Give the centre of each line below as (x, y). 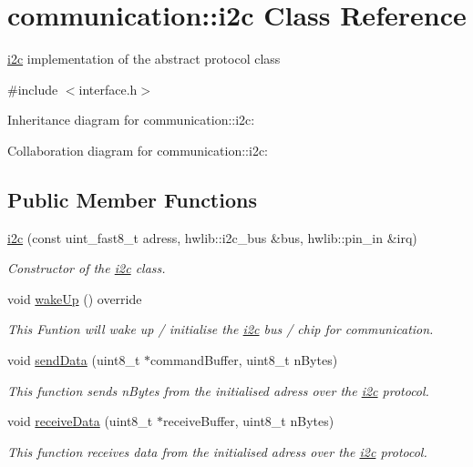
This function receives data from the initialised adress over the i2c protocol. (217, 451)
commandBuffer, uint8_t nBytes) (244, 360)
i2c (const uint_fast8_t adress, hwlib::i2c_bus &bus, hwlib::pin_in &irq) (212, 237)
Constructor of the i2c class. (87, 268)
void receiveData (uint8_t (80, 421)
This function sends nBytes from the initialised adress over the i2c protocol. (218, 390)
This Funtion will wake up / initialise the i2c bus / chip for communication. (221, 329)
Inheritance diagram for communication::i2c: (131, 120)
